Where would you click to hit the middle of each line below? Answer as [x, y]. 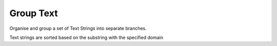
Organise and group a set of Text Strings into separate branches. [78, 28]
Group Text [34, 13]
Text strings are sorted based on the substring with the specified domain [86, 37]
